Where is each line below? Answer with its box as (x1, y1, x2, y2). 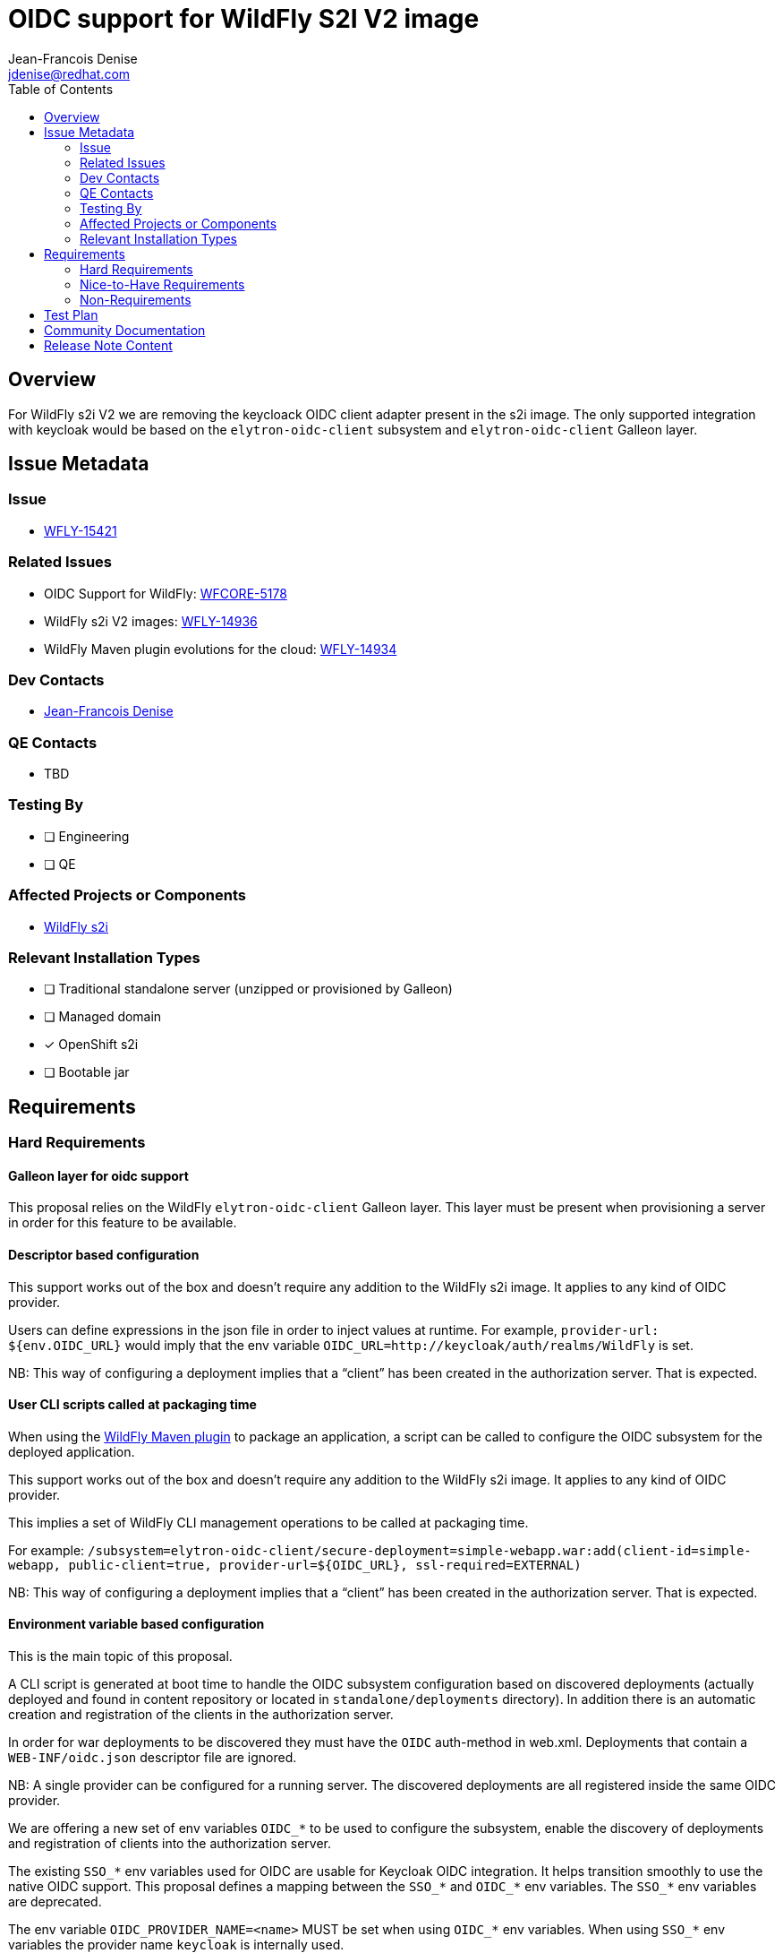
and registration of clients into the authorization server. (8, 1836, 331, 1852)
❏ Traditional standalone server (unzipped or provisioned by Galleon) (44, 981, 453, 997)
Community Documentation (44, 322, 206, 338)
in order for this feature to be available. (8, 1215, 237, 1231)
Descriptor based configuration (8, 1246, 200, 1262)
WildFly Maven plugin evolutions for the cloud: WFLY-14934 (44, 641, 397, 657)
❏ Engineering (44, 828, 130, 844)
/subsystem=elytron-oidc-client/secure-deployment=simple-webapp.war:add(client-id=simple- (88, 1543, 752, 1558)
